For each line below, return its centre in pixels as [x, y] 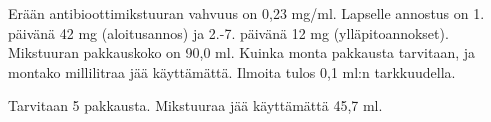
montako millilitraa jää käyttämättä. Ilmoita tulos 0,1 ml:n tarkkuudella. [232, 71]
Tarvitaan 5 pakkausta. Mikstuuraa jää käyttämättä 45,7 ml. [195, 105]
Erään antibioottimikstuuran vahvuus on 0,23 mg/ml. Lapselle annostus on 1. [246, 13]
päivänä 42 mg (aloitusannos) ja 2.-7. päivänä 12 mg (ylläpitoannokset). [228, 32]
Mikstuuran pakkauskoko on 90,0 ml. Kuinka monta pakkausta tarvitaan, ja [242, 52]
